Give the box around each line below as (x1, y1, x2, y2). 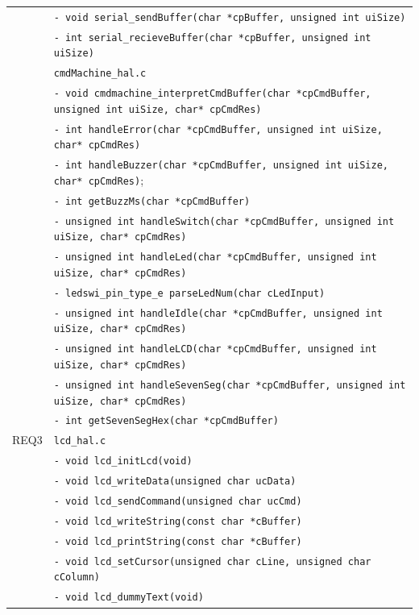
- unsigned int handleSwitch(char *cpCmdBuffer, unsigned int (53, 215, 395, 227)
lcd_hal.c (53, 435, 106, 447)
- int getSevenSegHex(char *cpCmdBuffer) (53, 415, 279, 427)
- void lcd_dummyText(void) (53, 592, 204, 604)
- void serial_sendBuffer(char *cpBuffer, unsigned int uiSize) (53, 11, 406, 23)
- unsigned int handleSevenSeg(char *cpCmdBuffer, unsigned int (53, 379, 406, 391)
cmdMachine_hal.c (53, 68, 147, 80)
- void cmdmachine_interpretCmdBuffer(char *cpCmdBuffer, (53, 88, 371, 100)
